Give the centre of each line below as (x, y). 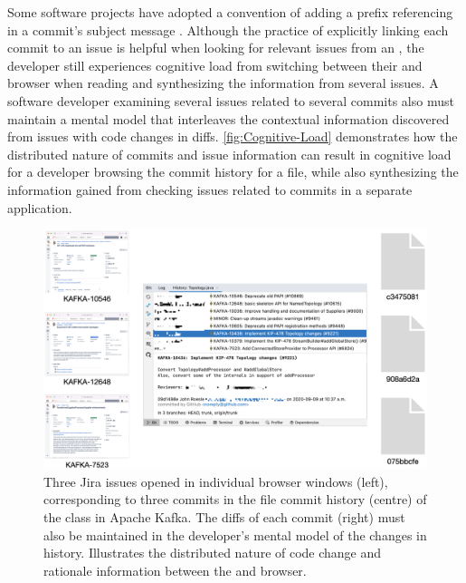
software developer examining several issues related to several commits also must (231, 100)
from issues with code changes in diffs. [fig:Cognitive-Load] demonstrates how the (233, 136)
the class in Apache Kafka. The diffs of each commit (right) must (224, 517)
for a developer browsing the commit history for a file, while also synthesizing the (233, 172)
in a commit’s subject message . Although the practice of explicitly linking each (228, 29)
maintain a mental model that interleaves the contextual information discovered (228, 118)
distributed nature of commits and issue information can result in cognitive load (229, 154)
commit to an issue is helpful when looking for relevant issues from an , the (216, 48)
